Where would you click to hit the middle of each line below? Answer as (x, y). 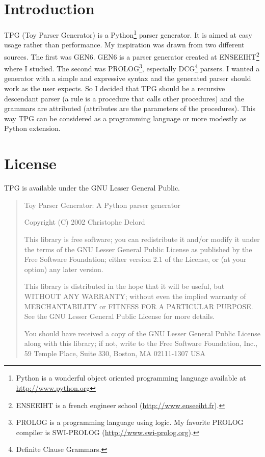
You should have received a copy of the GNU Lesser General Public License (142, 333)
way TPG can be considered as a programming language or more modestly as (125, 118)
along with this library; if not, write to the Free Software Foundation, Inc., (141, 343)
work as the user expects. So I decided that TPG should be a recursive (115, 88)
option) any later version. (64, 269)
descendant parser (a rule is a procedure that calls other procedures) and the (124, 98)
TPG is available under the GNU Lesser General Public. (92, 188)
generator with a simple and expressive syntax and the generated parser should (128, 78)
